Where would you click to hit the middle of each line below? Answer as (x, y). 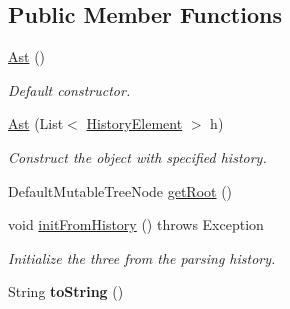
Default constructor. (69, 89)
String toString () (66, 291)
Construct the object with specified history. (137, 156)
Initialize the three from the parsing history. (142, 257)
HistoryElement (134, 123)
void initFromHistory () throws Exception (136, 224)
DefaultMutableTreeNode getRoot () (120, 190)
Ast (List (36, 123)
